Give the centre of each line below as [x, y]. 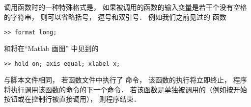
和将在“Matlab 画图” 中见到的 [51, 48]
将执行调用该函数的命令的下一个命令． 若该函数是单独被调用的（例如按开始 [125, 89]
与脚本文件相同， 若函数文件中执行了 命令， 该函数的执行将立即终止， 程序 [125, 80]
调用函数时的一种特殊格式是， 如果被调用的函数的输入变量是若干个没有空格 [125, 7]
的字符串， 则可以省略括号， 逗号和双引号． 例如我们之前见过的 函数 [115, 16]
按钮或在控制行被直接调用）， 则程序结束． [72, 99]
